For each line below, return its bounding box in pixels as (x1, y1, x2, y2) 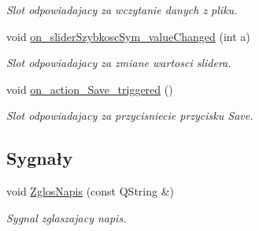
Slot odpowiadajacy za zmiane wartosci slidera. (6, 54, 231, 71)
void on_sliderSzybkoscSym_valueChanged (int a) (6, 28, 250, 44)
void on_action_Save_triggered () (6, 80, 173, 97)
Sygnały (6, 146, 73, 170)
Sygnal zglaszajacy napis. (6, 209, 127, 225)
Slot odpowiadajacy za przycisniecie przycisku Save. (6, 107, 253, 124)
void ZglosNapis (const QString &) (6, 183, 175, 199)
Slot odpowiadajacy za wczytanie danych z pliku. (6, 2, 238, 17)
